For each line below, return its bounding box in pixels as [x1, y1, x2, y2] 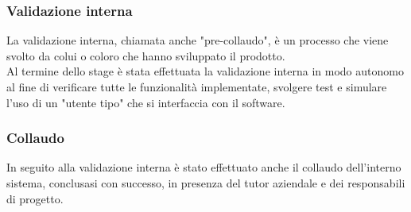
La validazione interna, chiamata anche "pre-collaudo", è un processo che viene [6, 32, 389, 48]
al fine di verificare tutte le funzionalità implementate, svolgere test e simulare [6, 79, 387, 94]
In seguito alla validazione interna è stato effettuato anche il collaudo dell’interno [6, 159, 401, 175]
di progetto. [6, 190, 64, 206]
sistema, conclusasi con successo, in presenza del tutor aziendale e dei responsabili [6, 175, 405, 191]
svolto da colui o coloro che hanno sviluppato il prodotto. [6, 47, 285, 64]
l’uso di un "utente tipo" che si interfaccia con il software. [6, 94, 285, 110]
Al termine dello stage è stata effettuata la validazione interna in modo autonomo [6, 63, 404, 79]
